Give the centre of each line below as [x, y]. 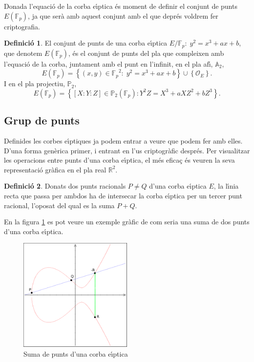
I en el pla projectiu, [34, 84]
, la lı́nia [226, 186]
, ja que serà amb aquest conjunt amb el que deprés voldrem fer [123, 15]
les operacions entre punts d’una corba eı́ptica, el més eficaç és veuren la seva [119, 160]
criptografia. [22, 26]
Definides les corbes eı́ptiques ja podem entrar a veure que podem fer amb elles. [123, 141]
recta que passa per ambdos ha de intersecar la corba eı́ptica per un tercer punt [123, 195]
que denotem [23, 53]
